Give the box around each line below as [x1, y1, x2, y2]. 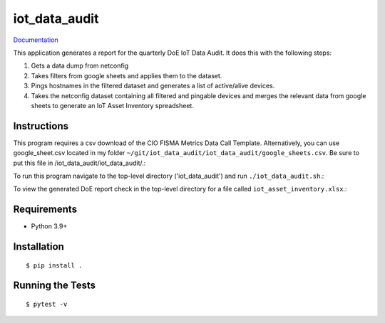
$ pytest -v [26, 300, 68, 309]
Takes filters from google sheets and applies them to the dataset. [31, 71, 222, 80]
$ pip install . [26, 261, 83, 270]
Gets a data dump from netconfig [31, 61, 129, 70]
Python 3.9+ [31, 222, 68, 231]
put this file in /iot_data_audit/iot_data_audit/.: [13, 159, 146, 167]
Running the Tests [13, 280, 96, 292]
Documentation [13, 36, 58, 44]
